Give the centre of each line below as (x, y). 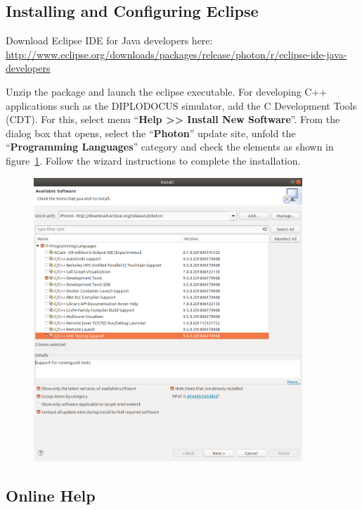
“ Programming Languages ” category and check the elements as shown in (170, 147)
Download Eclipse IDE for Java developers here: (109, 40)
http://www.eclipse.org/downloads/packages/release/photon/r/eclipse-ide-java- (176, 54)
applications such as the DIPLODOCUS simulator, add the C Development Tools (181, 105)
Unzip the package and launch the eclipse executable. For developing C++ (167, 91)
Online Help (51, 495)
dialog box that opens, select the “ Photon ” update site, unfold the (151, 133)
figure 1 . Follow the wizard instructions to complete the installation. (153, 160)
